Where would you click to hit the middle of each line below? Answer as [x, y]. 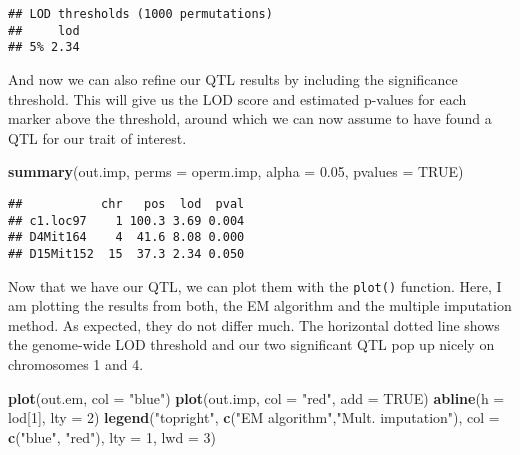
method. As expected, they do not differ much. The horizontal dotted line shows [254, 324]
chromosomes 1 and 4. [76, 364]
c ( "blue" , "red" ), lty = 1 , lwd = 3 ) [112, 436]
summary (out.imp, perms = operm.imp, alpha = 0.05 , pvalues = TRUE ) [236, 171]
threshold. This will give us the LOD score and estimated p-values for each [237, 98]
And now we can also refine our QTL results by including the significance [233, 78]
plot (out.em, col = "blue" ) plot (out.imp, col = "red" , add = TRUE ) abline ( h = [256, 397]
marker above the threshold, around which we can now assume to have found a [250, 118]
